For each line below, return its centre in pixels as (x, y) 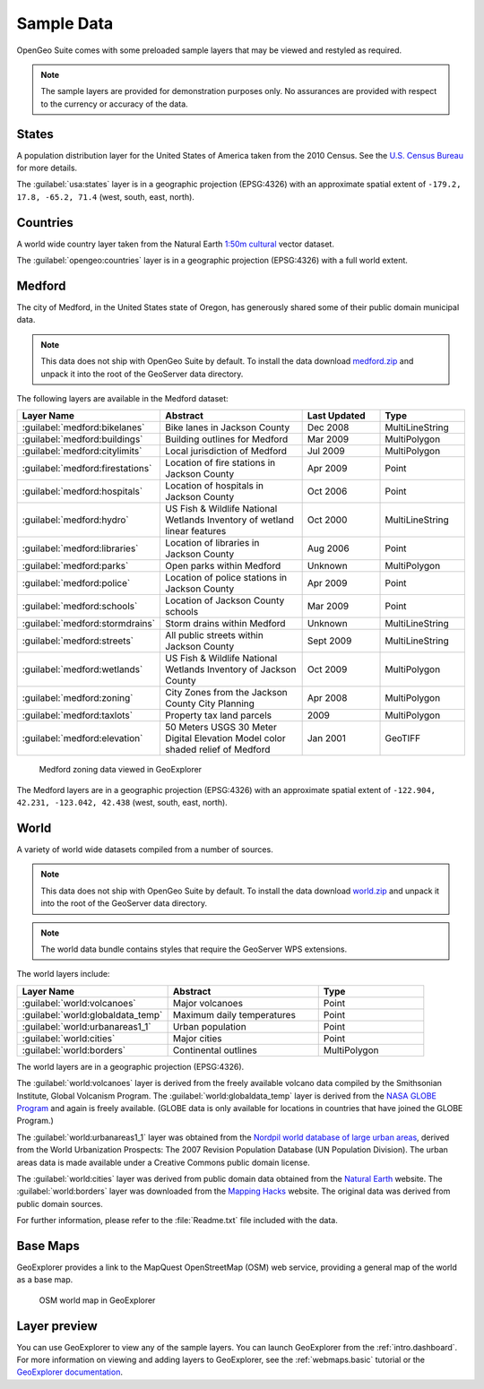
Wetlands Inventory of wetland (230, 520)
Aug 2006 (328, 548)
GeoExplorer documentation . (69, 1372)
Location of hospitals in (215, 486)
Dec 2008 (328, 427)
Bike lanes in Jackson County (228, 427)
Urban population (209, 1026)
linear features (196, 531)
